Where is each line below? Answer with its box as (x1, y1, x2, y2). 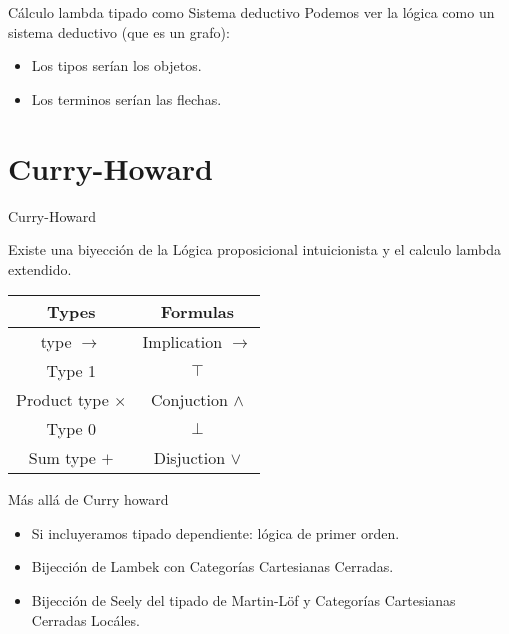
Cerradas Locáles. (31, 609, 140, 630)
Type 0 (46, 417, 96, 441)
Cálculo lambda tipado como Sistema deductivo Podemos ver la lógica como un (8, 2, 495, 22)
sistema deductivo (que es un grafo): (8, 21, 230, 42)
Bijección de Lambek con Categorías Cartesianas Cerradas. (31, 556, 394, 577)
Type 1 (46, 359, 96, 383)
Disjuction (153, 446, 226, 470)
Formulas (160, 300, 235, 324)
